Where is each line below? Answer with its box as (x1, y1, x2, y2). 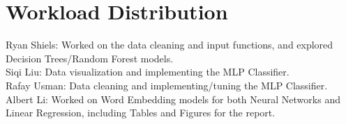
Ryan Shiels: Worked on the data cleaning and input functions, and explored (6, 37, 333, 52)
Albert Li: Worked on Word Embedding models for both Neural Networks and (6, 91, 340, 106)
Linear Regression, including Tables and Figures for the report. (6, 105, 276, 120)
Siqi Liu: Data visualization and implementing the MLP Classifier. (6, 64, 289, 79)
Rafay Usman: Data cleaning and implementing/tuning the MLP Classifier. (6, 78, 328, 92)
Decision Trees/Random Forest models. (6, 51, 174, 65)
